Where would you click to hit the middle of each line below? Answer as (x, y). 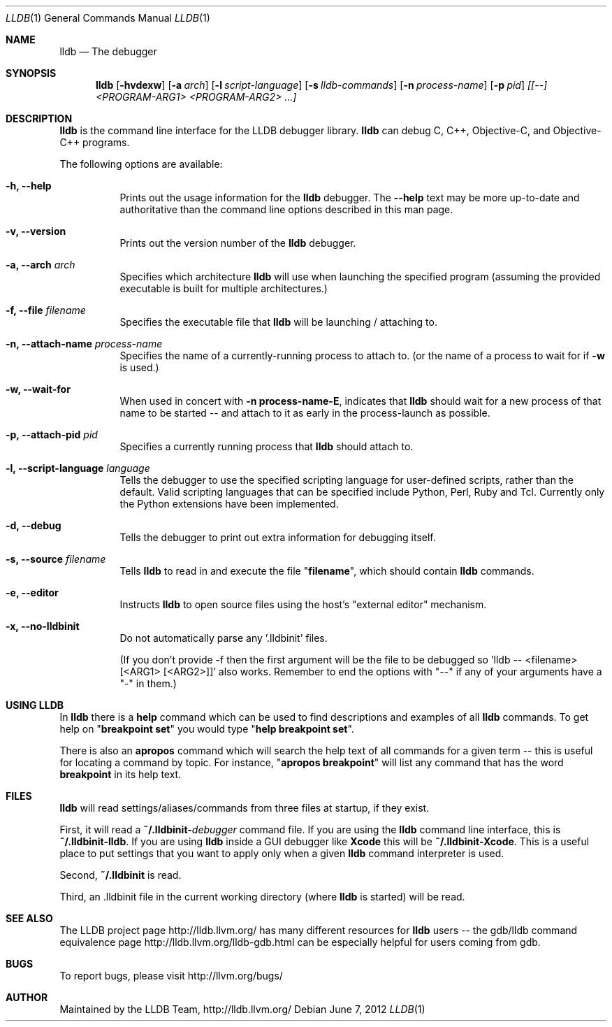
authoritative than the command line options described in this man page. (286, 209)
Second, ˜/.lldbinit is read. (121, 875)
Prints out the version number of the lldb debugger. (238, 243)
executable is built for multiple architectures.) (224, 288)
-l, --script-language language (78, 468)
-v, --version (36, 231)
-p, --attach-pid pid (52, 434)
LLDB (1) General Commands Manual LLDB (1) (108, 18)
